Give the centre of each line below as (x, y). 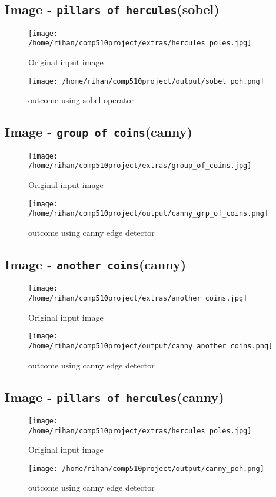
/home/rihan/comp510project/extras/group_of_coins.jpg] (140, 166)
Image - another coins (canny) (96, 264)
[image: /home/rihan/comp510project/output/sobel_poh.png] (146, 81)
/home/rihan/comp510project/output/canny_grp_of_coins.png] (149, 214)
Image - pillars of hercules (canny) (114, 396)
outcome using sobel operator (81, 100)
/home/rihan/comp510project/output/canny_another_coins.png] (151, 346)
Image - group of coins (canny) (99, 132)
